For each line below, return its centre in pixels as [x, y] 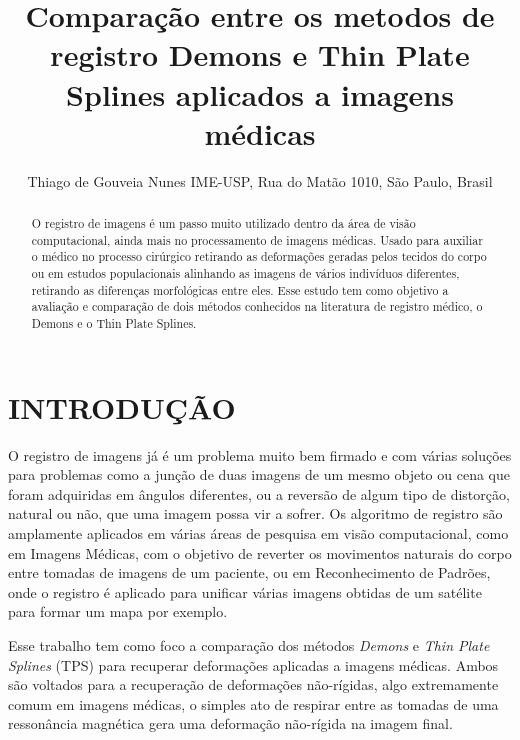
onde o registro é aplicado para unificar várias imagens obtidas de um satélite [245, 591]
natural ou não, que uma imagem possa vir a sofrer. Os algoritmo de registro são [255, 513]
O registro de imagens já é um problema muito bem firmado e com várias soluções [260, 454]
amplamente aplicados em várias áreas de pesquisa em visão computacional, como [258, 532]
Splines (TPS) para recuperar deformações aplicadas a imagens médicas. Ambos [253, 664]
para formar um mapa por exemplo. [118, 611]
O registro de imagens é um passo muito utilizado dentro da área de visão [223, 223]
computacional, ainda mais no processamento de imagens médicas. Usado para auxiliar [257, 239]
